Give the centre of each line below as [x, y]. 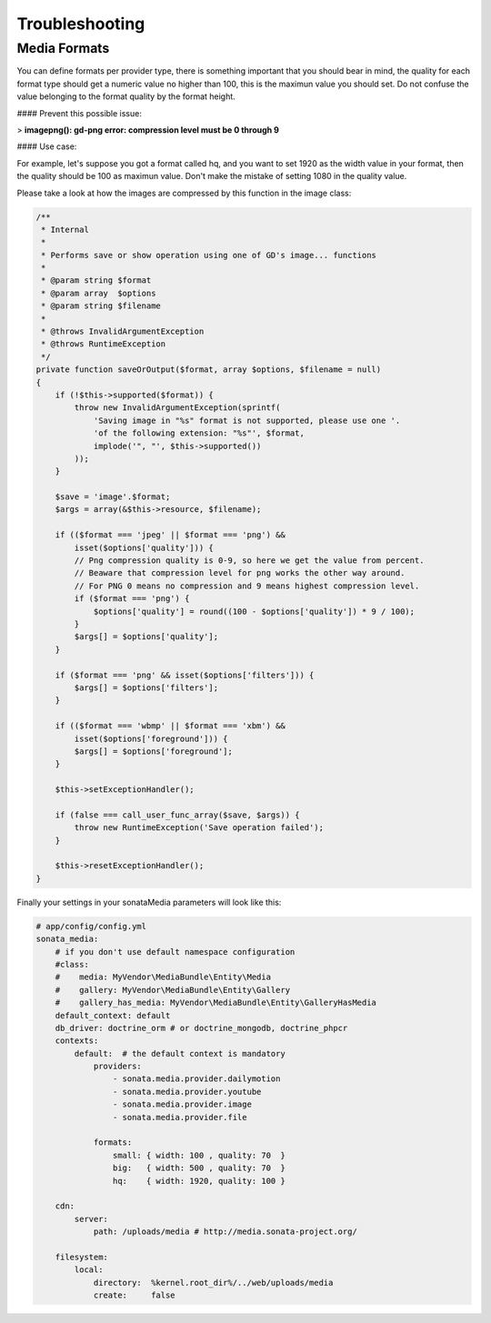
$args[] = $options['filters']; [146, 687]
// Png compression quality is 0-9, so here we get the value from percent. [249, 561]
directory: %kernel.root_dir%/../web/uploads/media [213, 1283]
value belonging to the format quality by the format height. [126, 96]
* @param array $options [99, 293]
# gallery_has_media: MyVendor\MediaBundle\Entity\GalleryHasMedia [216, 1003]
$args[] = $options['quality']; [146, 637]
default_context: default [113, 1015]
